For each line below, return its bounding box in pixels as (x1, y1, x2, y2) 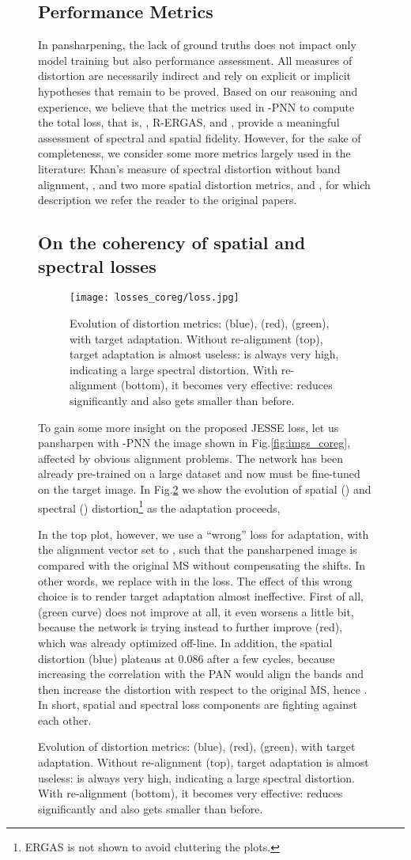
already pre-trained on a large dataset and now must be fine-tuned (38, 465, 360, 482)
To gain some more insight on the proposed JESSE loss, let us (38, 419, 339, 435)
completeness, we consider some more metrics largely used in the (38, 145, 351, 161)
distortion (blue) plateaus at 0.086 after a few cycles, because (38, 650, 335, 666)
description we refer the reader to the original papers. (38, 191, 297, 208)
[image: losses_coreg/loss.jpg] (70, 292, 239, 304)
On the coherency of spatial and (38, 230, 306, 255)
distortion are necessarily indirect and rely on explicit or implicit (38, 67, 351, 84)
